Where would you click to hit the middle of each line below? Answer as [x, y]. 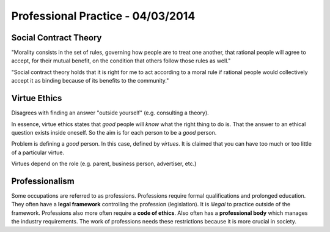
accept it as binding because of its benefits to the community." [90, 81]
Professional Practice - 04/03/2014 [103, 16]
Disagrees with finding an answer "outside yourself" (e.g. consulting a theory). [110, 113]
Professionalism [43, 181]
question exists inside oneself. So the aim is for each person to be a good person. [114, 132]
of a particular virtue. [38, 152]
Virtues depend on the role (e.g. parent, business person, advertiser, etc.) [104, 164]
